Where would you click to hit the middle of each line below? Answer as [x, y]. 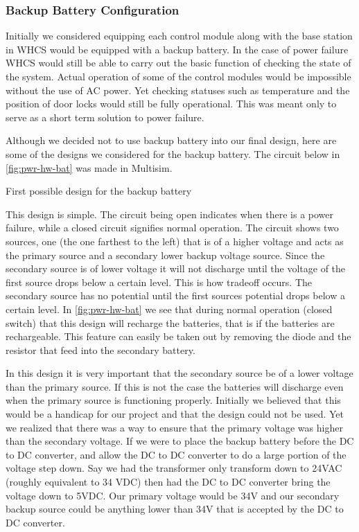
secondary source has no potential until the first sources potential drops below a [175, 295]
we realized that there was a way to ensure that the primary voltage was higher [174, 427]
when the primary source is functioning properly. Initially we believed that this [173, 400]
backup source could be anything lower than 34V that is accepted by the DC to [175, 509]
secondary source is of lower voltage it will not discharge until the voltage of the [176, 268]
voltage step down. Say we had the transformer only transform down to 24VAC [174, 468]
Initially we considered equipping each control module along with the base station [179, 36]
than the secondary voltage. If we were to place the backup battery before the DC [180, 441]
